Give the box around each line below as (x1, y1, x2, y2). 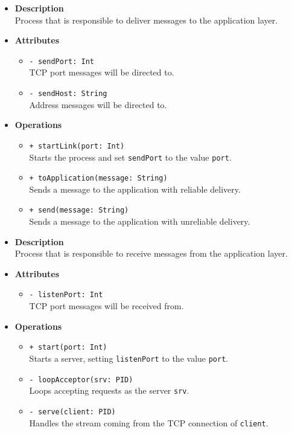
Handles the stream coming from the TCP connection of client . (29, 416, 268, 429)
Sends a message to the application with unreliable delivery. (29, 215, 250, 228)
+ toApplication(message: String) (29, 174, 168, 183)
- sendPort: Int (29, 57, 94, 66)
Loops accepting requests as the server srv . (29, 384, 189, 397)
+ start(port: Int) (29, 343, 107, 352)
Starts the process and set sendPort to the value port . (29, 150, 232, 163)
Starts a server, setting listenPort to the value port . (29, 351, 229, 364)
